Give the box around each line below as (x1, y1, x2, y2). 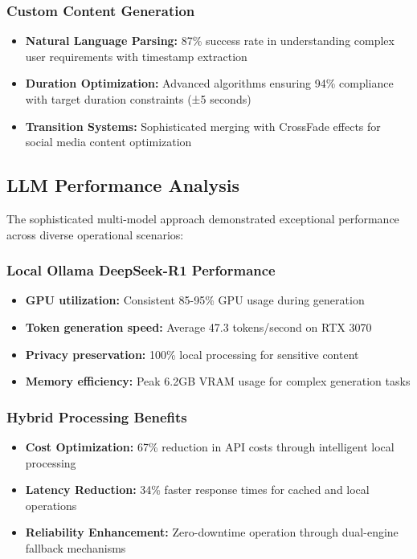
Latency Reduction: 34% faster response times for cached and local (25, 481, 370, 498)
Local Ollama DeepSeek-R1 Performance (6, 260, 276, 280)
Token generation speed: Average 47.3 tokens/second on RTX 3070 (25, 318, 372, 335)
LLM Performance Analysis (6, 173, 240, 198)
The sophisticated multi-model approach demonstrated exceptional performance (6, 210, 399, 226)
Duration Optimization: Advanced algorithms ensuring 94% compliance (25, 75, 394, 92)
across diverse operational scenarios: (6, 226, 184, 243)
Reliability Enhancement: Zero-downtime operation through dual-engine (25, 524, 399, 541)
